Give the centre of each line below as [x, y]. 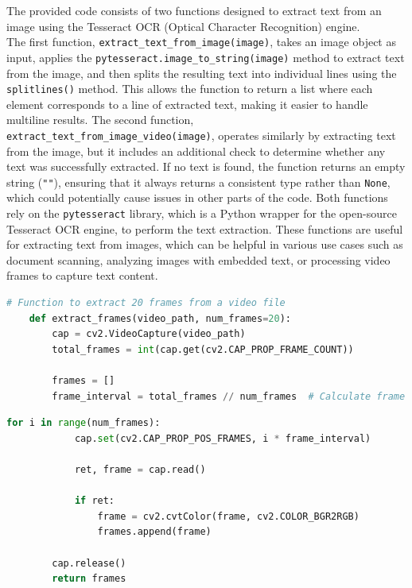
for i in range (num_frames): [84, 423]
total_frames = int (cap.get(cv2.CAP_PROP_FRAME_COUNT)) [203, 349]
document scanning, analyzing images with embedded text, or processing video [198, 259]
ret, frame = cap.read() [140, 470]
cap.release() [89, 563]
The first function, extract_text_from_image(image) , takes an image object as [201, 42]
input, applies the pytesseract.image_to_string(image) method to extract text [206, 57]
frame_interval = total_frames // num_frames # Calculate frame [229, 396]
